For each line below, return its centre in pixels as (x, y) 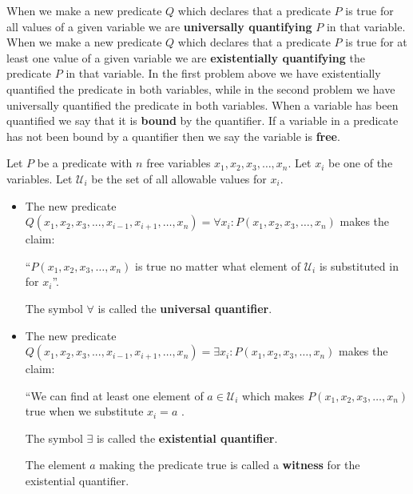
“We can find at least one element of (114, 395)
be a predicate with (85, 163)
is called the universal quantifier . (185, 308)
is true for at (376, 42)
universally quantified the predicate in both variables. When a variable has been (203, 104)
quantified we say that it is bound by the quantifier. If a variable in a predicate (203, 120)
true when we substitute (84, 411)
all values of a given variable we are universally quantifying (159, 26)
